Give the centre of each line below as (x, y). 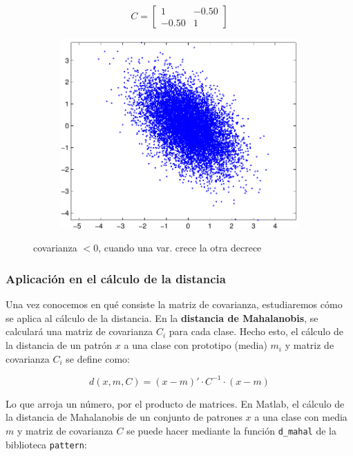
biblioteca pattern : (46, 444)
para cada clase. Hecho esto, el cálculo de (256, 331)
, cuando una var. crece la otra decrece (180, 248)
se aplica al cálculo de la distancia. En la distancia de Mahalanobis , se (162, 317)
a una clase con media (301, 417)
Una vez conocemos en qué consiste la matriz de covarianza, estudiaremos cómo (174, 304)
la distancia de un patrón (59, 345)
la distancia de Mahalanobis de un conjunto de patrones (124, 417)
